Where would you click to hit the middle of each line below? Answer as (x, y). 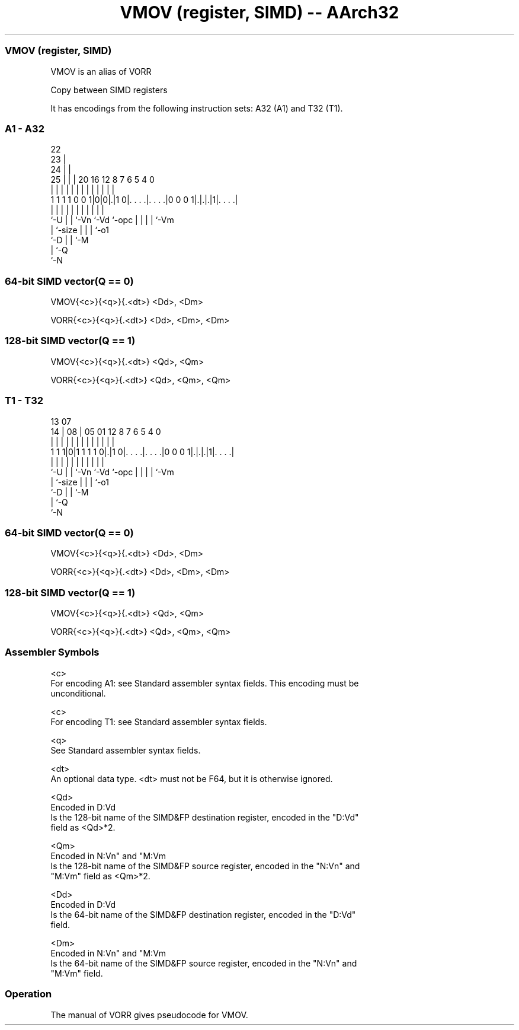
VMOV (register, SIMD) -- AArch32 (259, 12)
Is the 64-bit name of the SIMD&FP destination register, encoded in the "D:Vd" (203, 914)
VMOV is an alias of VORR (101, 71)
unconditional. (78, 693)
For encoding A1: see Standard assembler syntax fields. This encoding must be (205, 683)
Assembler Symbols (52, 652)
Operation (28, 994)
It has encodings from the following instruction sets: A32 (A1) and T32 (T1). (197, 108)
